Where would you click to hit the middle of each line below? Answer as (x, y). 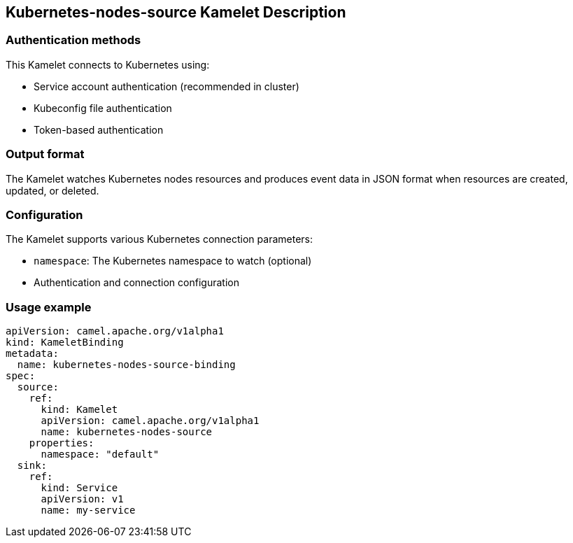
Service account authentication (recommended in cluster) (167, 86)
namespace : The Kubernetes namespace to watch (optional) (173, 261)
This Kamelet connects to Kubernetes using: (108, 64)
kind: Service (79, 488)
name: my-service (88, 510)
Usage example (49, 307)
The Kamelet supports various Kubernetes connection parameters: (160, 239)
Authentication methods (73, 40)
